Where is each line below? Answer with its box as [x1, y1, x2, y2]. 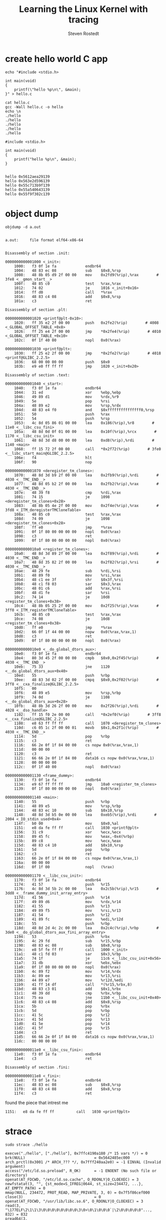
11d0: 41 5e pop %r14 [14, 1021, 110, 1026]
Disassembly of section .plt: [5, 307, 68, 312]
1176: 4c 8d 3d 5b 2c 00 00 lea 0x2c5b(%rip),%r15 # [14, 886, 159, 891]
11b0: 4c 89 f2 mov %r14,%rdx [14, 969, 121, 974]
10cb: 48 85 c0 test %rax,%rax [14, 612, 121, 617]
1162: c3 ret [14, 851, 92, 856]
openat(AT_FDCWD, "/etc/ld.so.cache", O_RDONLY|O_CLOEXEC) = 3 [5, 1177, 139, 1182]
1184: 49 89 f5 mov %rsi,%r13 [14, 908, 121, 913]
